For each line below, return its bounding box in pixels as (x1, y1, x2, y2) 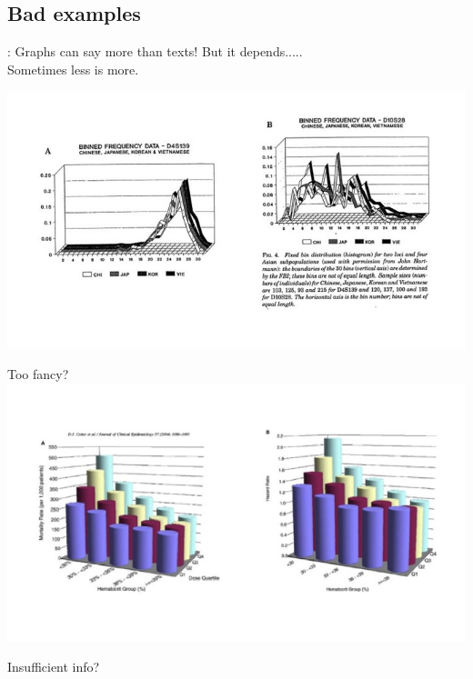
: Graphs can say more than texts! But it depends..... (7, 42, 303, 61)
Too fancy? (7, 364, 69, 384)
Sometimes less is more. (7, 59, 139, 78)
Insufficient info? (7, 657, 100, 676)
